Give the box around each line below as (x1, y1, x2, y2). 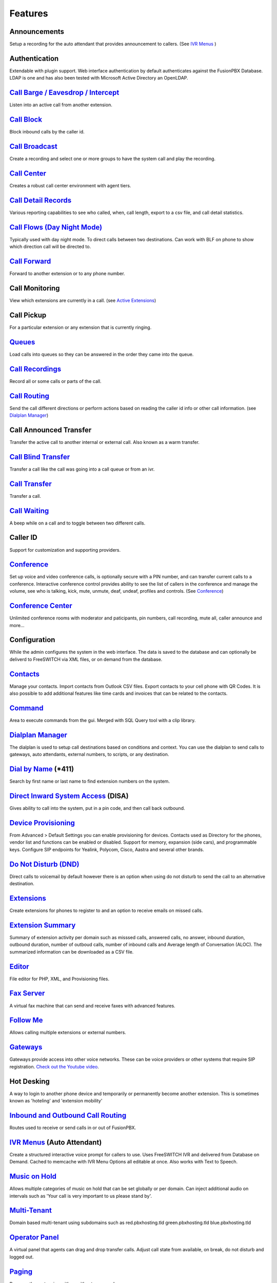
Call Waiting (9, 506, 49, 515)
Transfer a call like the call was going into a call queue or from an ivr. (9, 466, 155, 472)
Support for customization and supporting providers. (9, 547, 121, 553)
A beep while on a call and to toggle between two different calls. (9, 520, 146, 526)
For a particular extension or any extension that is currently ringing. (9, 324, 152, 331)
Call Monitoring (9, 284, 60, 293)
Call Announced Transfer (9, 425, 92, 434)
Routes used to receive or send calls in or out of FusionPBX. (9, 1124, 136, 1131)
